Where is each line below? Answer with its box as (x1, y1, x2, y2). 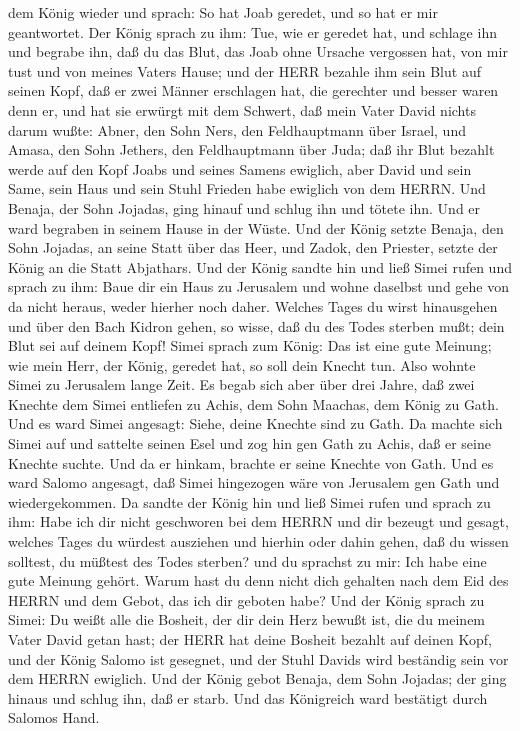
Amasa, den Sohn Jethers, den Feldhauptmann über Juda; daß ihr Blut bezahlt (8, 139, 495, 160)
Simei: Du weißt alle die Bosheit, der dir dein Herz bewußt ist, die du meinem (8, 609, 486, 630)
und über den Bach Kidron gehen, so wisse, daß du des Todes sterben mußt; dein (8, 315, 505, 336)
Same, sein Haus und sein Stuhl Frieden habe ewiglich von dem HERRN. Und (8, 178, 486, 199)
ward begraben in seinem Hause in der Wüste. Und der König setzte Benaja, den (8, 217, 504, 238)
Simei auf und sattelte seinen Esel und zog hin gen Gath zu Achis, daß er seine (8, 433, 491, 454)
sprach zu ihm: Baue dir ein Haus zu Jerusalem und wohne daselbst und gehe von (8, 276, 509, 297)
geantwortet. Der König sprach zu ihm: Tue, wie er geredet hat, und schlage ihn (8, 21, 497, 42)
